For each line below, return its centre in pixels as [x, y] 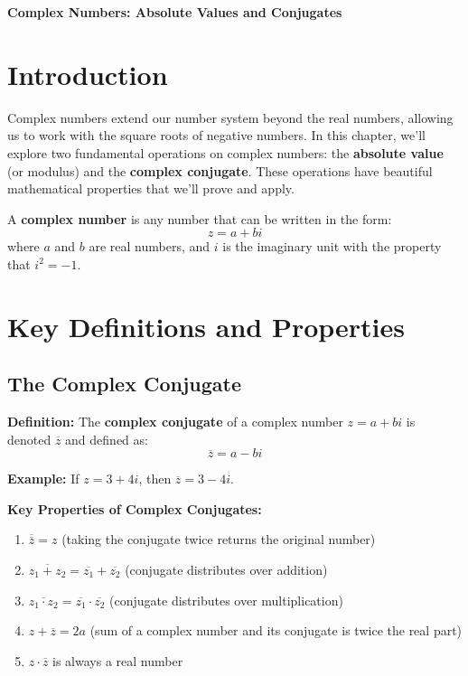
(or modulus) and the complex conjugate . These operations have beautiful [220, 170]
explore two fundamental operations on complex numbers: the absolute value [225, 152]
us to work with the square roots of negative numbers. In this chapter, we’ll [216, 135]
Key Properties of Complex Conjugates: [135, 508]
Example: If [43, 479]
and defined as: [107, 439]
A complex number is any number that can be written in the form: [200, 218]
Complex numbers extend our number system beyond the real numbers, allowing [230, 117]
